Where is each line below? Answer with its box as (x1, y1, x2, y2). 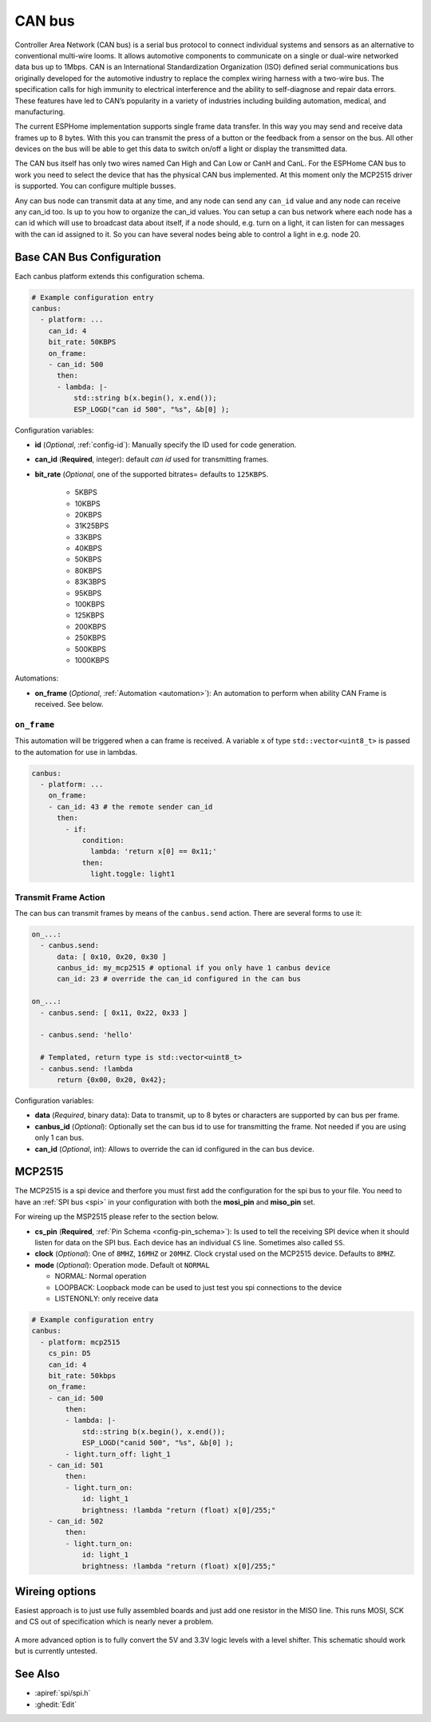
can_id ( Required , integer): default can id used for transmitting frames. (34, 454, 269, 464)
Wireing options (14, 1584, 97, 1598)
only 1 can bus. (34, 1133, 85, 1143)
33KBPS (74, 532, 102, 541)
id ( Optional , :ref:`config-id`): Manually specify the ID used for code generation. (34, 440, 297, 449)
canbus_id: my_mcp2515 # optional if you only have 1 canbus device (57, 964, 331, 973)
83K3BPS (74, 577, 107, 587)
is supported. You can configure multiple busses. (14, 181, 176, 191)
